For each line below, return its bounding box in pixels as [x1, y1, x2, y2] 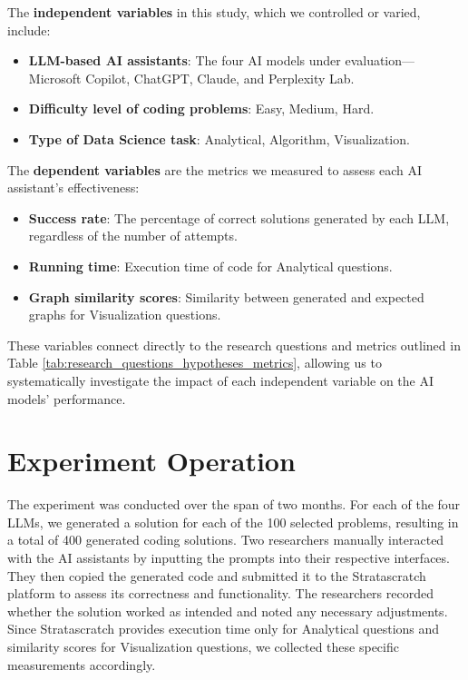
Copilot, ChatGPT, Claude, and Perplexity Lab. [85, 68, 355, 87]
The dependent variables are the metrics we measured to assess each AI [7, 160, 423, 179]
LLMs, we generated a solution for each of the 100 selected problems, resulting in [7, 512, 459, 531]
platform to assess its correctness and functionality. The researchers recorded [7, 584, 434, 603]
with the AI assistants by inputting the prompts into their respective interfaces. [7, 548, 450, 567]
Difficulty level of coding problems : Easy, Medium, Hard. [28, 99, 375, 118]
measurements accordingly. [7, 655, 156, 674]
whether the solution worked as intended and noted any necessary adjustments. [7, 601, 448, 620]
